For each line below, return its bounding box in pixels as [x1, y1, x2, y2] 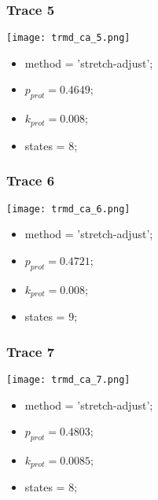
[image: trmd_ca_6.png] [6, 203, 130, 215]
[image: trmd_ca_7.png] [6, 373, 130, 385]
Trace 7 [6, 341, 55, 361]
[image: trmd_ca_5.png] [6, 32, 130, 44]
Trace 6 [6, 171, 55, 190]
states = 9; [24, 308, 78, 325]
